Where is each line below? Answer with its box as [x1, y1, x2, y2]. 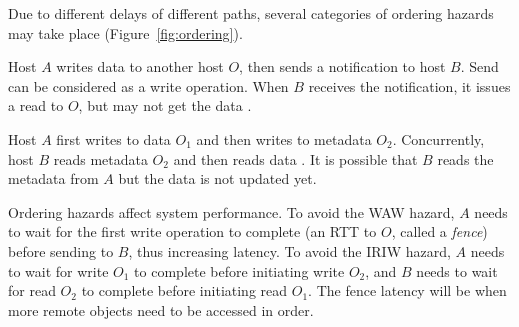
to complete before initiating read [81, 280, 288, 301]
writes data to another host [56, 56, 224, 77]
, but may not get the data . [78, 95, 252, 116]
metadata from [8, 168, 99, 189]
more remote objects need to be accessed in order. [8, 299, 314, 320]
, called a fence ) [391, 221, 488, 242]
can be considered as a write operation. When [8, 75, 289, 96]
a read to [8, 95, 64, 116]
